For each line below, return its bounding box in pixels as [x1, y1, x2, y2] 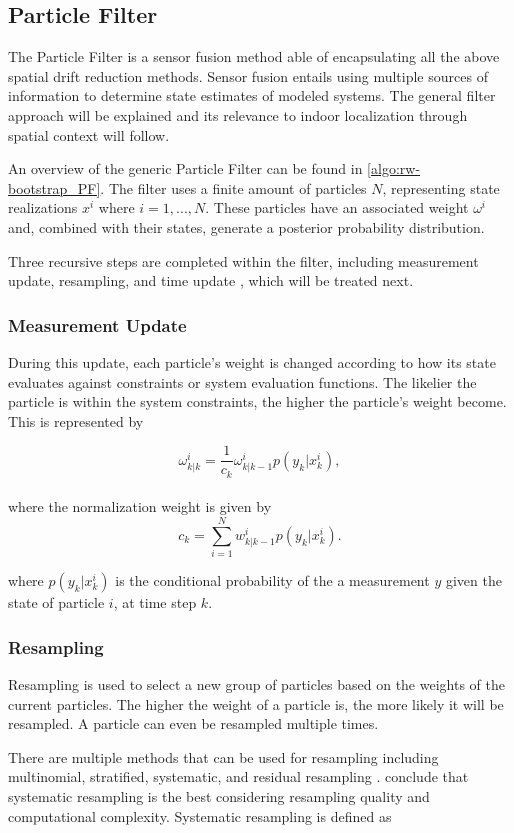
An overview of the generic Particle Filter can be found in [8, 158, 363, 179]
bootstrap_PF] [8, 177, 101, 198]
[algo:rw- [367, 158, 421, 179]
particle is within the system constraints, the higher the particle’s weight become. [8, 391, 507, 412]
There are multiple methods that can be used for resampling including [8, 746, 439, 767]
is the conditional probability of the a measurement [115, 570, 430, 591]
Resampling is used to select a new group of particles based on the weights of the [8, 673, 505, 694]
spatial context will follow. [8, 124, 170, 145]
